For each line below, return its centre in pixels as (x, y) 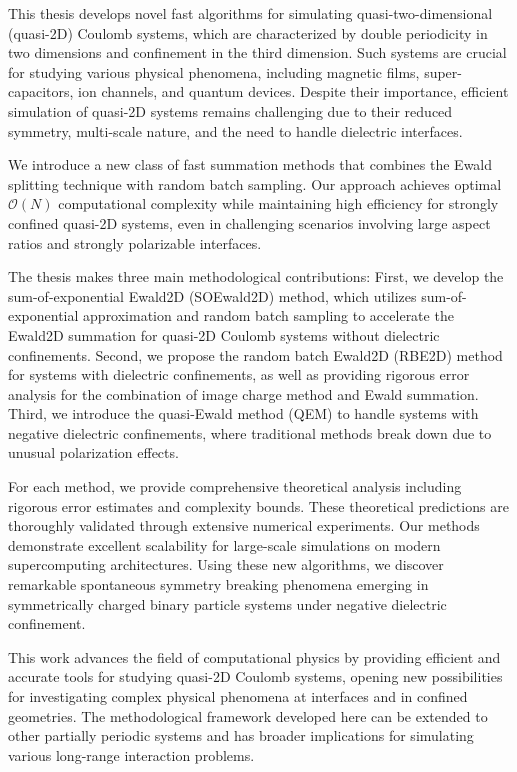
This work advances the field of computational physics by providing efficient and (254, 656)
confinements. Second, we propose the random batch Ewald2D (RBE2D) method (255, 354)
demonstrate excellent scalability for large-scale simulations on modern (224, 544)
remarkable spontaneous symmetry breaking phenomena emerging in (218, 584)
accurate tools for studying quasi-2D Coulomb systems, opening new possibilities (255, 676)
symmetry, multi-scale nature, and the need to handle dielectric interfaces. (235, 130)
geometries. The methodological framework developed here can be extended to (248, 715)
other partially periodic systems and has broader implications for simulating (241, 735)
